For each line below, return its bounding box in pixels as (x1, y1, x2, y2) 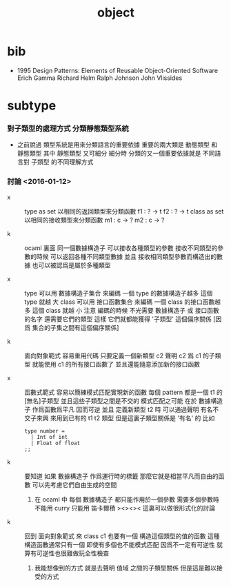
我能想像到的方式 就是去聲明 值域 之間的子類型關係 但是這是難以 (34, 564, 217, 572)
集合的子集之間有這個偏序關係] (32, 323, 119, 331)
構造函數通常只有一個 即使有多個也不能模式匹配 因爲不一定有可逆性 (24, 540, 215, 548)
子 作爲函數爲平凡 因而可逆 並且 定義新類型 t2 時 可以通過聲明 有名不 (24, 405, 219, 413)
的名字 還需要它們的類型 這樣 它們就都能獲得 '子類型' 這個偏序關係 (24, 315, 212, 323)
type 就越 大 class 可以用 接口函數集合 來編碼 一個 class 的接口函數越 (24, 298, 221, 306)
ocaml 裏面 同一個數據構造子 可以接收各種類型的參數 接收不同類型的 (24, 243, 218, 252)
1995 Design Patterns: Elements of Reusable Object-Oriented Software (17, 66, 219, 74)
